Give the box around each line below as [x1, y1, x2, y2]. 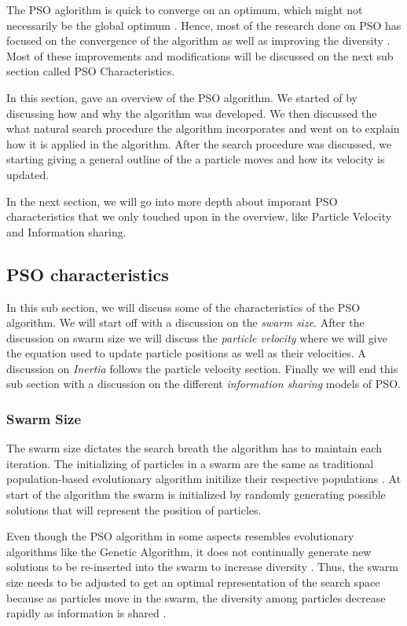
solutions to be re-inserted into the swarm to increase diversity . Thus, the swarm [6, 558, 398, 575]
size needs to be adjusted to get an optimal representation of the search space [6, 574, 380, 591]
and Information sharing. [6, 223, 126, 240]
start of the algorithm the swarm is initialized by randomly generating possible [6, 486, 386, 503]
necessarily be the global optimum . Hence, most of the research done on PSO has [6, 16, 401, 33]
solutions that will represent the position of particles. [6, 501, 262, 518]
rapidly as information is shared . [6, 605, 167, 621]
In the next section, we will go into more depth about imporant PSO [6, 192, 338, 209]
